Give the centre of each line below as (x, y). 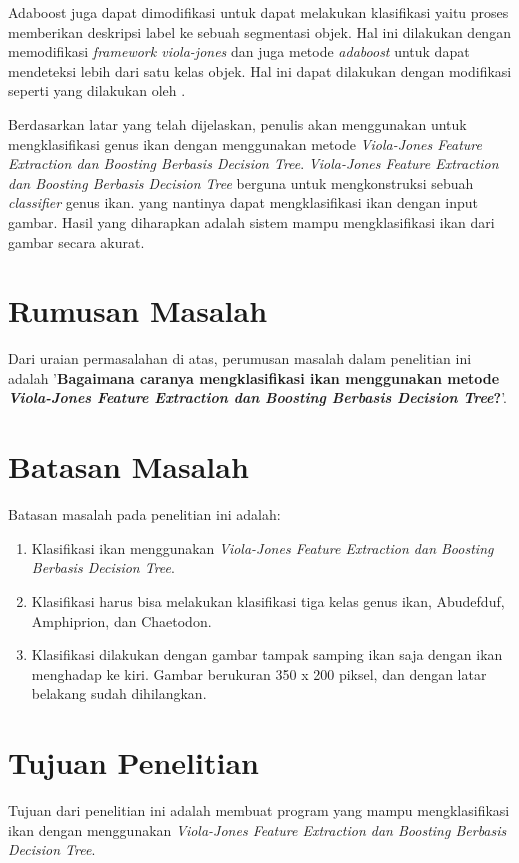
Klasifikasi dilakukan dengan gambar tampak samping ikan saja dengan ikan (267, 654)
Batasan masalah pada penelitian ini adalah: (144, 514)
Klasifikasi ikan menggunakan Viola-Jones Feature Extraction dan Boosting (262, 547)
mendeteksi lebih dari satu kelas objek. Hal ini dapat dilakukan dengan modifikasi (260, 70)
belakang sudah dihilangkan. (119, 693)
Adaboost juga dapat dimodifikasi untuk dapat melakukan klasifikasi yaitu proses (258, 12)
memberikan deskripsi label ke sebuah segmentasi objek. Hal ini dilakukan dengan (259, 31)
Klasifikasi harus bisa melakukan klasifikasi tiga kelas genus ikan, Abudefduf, (268, 600)
